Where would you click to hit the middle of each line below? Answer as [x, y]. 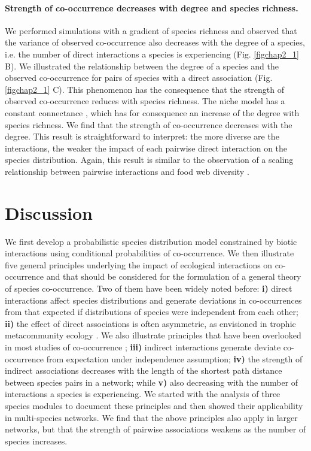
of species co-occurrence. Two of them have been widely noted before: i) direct [149, 288]
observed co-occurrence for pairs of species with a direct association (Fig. [139, 78]
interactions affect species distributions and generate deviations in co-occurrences [153, 300]
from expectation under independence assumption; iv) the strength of [174, 358]
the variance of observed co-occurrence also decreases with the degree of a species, [155, 42]
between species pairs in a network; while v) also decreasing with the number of [152, 382]
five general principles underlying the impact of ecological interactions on [139, 264]
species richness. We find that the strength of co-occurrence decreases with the [149, 124]
